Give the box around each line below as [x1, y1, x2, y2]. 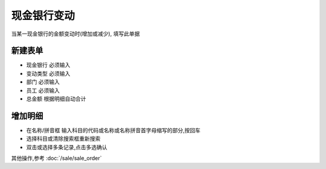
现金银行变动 [11, 9, 75, 22]
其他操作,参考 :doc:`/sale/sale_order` [11, 155, 102, 162]
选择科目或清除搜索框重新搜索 [26, 135, 101, 143]
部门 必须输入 [26, 78, 60, 85]
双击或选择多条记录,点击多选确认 [26, 143, 108, 150]
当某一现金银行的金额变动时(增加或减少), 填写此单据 [11, 30, 140, 37]
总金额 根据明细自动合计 [26, 95, 86, 102]
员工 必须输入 [26, 87, 60, 94]
